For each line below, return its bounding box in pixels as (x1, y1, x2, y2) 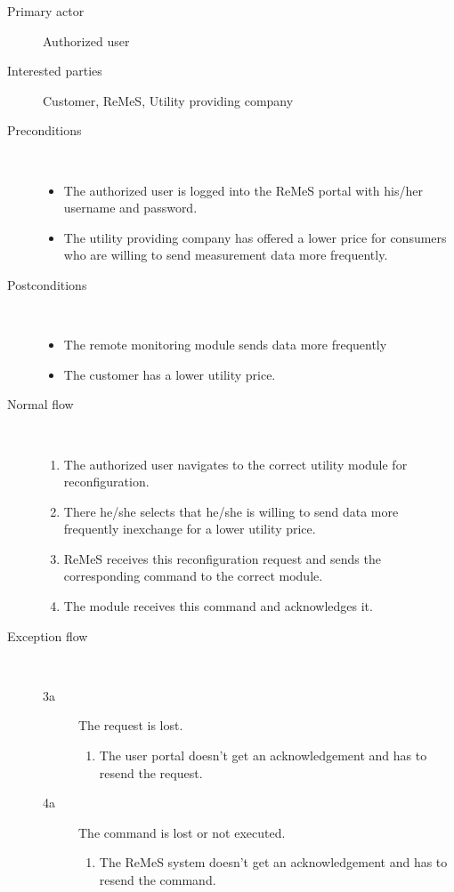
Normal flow (7, 395, 74, 414)
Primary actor (7, 2, 85, 20)
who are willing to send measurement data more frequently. (63, 245, 388, 264)
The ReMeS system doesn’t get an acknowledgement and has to (99, 853, 448, 872)
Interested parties (7, 61, 102, 80)
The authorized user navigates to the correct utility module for (63, 454, 408, 473)
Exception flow (7, 626, 88, 645)
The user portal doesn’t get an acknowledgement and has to (99, 746, 427, 765)
